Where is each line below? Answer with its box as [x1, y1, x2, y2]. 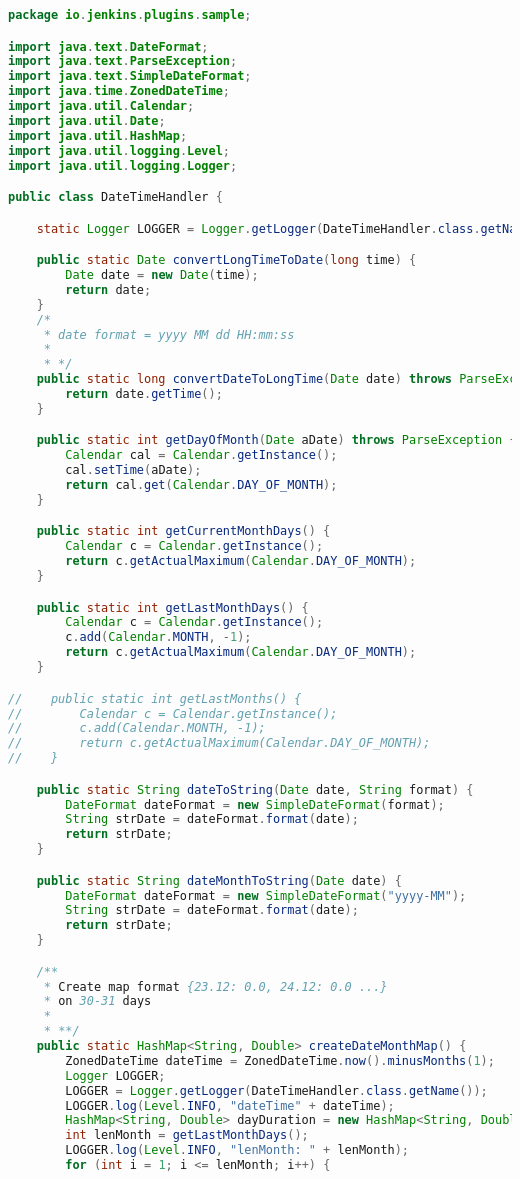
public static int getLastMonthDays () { [36, 600, 309, 615]
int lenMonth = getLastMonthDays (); [65, 1128, 309, 1143]
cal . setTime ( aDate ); [65, 463, 202, 478]
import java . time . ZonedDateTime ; [8, 84, 230, 99]
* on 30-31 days [43, 994, 152, 1009]
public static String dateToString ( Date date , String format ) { [36, 782, 474, 797]
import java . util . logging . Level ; [8, 143, 231, 158]
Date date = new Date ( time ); [65, 268, 259, 282]
